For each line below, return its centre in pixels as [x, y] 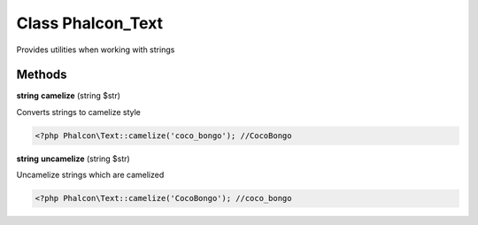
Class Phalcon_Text [90, 23]
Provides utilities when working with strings [96, 50]
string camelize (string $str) [69, 96]
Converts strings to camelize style [78, 112]
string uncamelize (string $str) [73, 159]
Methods [42, 75]
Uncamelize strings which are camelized [90, 175]
